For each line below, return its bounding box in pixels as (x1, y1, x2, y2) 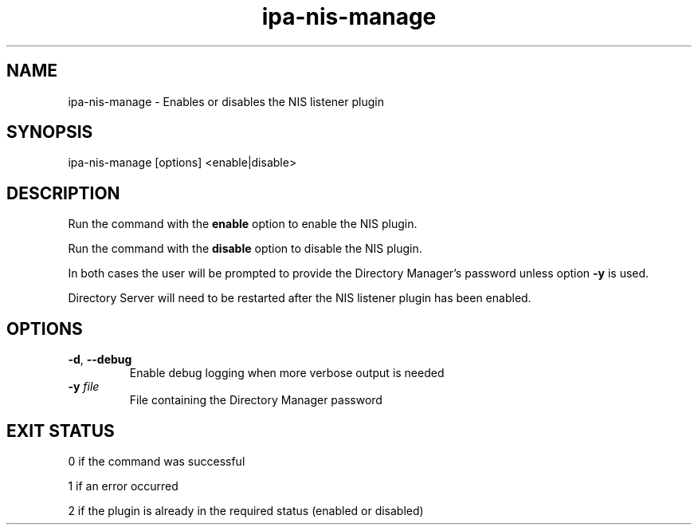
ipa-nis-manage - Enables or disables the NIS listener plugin (68, 94, 384, 108)
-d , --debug (68, 352, 132, 367)
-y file (68, 380, 100, 394)
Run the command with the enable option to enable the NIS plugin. (68, 217, 418, 231)
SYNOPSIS (6, 122, 93, 143)
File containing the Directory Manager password (129, 393, 382, 407)
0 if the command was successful (68, 454, 245, 468)
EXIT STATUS (6, 420, 115, 441)
